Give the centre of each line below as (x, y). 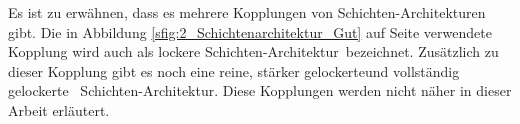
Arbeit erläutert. (59, 109)
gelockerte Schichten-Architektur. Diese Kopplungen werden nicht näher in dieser (260, 90)
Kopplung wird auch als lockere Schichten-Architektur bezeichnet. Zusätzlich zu (253, 51)
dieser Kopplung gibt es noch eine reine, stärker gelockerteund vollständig (234, 70)
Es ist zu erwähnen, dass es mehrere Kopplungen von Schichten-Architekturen (247, 12)
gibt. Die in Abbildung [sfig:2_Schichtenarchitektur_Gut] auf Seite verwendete (250, 31)
